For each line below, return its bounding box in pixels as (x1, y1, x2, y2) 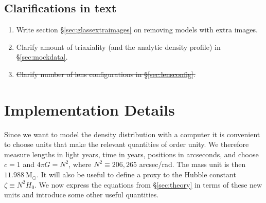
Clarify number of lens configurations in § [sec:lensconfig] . (16, 68, 196, 79)
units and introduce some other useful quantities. (4, 189, 159, 200)
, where (68, 159, 92, 170)
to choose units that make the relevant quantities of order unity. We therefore (4, 139, 249, 150)
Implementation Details (4, 99, 175, 120)
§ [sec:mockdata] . (16, 51, 68, 62)
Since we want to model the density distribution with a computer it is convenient (4, 128, 260, 139)
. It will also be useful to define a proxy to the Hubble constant (37, 169, 236, 180)
